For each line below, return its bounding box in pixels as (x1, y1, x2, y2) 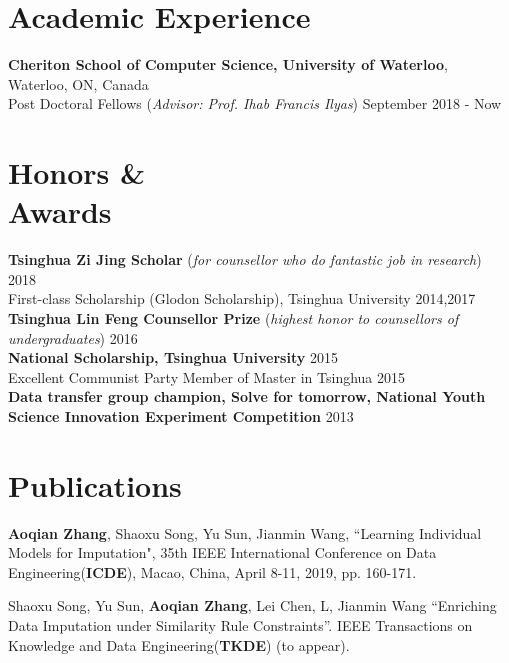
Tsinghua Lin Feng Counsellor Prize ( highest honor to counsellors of (8, 308, 459, 328)
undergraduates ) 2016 (8, 327, 138, 348)
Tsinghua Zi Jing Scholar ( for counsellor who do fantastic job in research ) (8, 249, 482, 270)
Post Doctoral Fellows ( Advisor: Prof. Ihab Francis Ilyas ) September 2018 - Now (8, 93, 502, 114)
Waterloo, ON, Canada (8, 73, 149, 94)
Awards (8, 191, 112, 232)
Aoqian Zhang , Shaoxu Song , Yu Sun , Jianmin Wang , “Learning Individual (8, 522, 482, 543)
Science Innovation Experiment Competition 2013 (8, 405, 354, 426)
